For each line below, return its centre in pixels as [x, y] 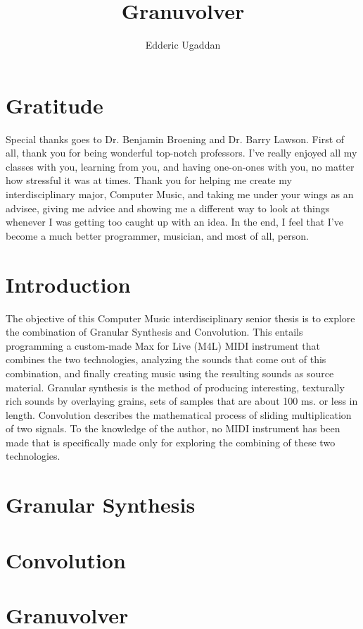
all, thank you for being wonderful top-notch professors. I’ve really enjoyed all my [181, 153]
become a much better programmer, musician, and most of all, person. [157, 235]
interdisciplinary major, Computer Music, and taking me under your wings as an [180, 194]
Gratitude [55, 105]
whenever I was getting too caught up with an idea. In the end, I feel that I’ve [174, 222]
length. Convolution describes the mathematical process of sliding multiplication [179, 414]
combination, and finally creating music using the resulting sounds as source [170, 373]
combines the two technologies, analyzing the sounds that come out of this [166, 359]
